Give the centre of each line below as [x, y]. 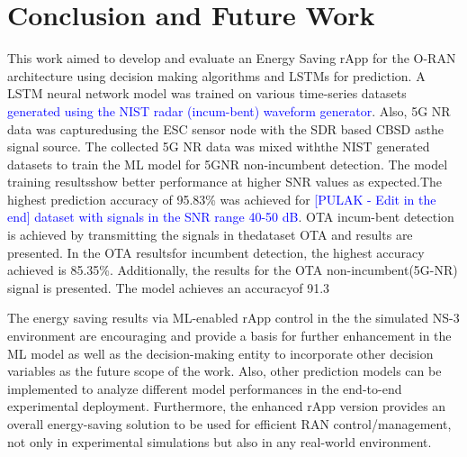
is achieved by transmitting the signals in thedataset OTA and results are [210, 235]
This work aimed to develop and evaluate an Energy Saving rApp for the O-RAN [232, 58]
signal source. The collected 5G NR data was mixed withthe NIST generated [219, 146]
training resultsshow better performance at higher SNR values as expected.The [225, 182]
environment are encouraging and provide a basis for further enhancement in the [229, 336]
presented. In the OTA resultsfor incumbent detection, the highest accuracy [216, 252]
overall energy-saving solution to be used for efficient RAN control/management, [229, 424]
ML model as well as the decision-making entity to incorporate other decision [220, 353]
